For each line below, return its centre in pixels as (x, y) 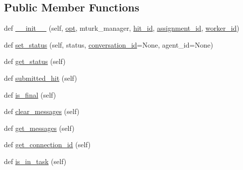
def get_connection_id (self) (47, 144)
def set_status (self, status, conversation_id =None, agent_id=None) (109, 44)
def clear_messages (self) (42, 111)
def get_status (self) (35, 61)
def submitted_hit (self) (40, 78)
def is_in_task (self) (35, 161)
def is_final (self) (30, 94)
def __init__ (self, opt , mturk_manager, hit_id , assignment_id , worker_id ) (122, 28)
